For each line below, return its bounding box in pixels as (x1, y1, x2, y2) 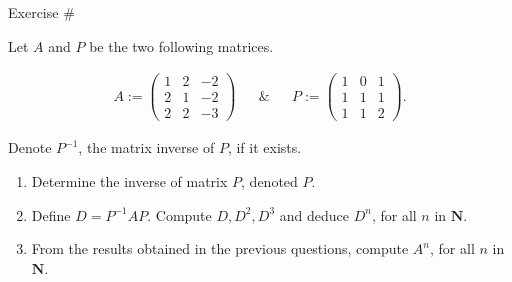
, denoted (241, 170, 298, 191)
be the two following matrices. (89, 35, 274, 56)
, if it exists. (227, 137, 302, 158)
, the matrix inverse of (78, 137, 215, 158)
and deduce (279, 204, 349, 225)
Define (31, 204, 71, 225)
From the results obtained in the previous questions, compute (31, 238, 409, 259)
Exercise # (8, 2, 75, 22)
